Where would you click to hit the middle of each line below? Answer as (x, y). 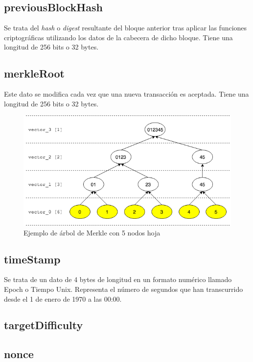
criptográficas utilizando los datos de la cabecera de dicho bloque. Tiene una (118, 37)
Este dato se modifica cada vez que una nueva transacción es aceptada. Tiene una (126, 94)
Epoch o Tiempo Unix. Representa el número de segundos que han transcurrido (124, 289)
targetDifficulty (44, 325)
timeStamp (32, 259)
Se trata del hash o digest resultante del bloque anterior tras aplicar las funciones (126, 28)
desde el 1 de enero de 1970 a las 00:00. (63, 298)
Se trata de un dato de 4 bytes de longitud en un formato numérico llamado (118, 279)
